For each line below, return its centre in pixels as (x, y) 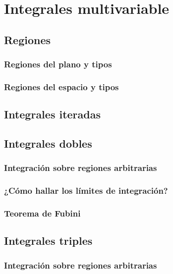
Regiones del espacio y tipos (61, 86)
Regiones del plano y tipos (58, 64)
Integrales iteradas (53, 114)
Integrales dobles (48, 143)
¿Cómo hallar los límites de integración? (86, 191)
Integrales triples (48, 241)
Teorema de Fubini (42, 213)
